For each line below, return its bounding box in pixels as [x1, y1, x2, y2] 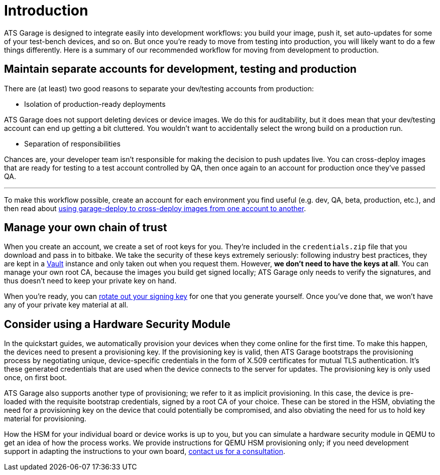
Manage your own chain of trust [4, 221, 167, 234]
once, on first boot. [4, 373, 67, 382]
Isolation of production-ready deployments [24, 99, 166, 108]
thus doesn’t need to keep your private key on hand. [4, 276, 177, 285]
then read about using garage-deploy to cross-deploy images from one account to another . [4, 204, 306, 213]
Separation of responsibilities [24, 139, 121, 148]
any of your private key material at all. [4, 300, 129, 309]
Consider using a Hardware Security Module [4, 318, 231, 331]
